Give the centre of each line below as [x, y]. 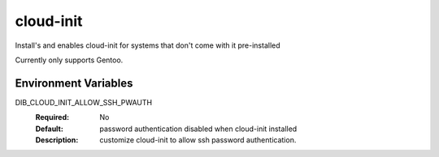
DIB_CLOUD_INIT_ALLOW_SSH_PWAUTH [84, 102]
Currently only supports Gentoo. [69, 60]
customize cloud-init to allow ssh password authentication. [198, 140]
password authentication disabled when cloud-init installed [198, 129]
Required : [52, 117]
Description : [57, 140]
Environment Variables [74, 83]
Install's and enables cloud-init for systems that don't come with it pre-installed [148, 45]
